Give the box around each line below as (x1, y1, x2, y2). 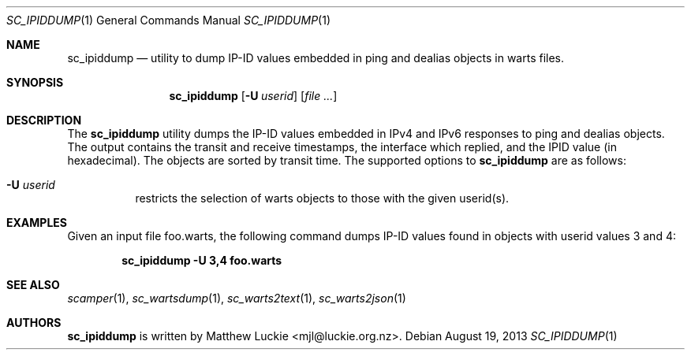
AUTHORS (6, 316, 62, 329)
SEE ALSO (6, 278, 60, 291)
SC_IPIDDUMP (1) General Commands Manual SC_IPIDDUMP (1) (6, 13, 331, 27)
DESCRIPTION (6, 113, 82, 127)
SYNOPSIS (6, 76, 64, 89)
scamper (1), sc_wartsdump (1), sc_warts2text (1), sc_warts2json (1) (67, 291, 406, 305)
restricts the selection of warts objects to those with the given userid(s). (135, 191, 510, 205)
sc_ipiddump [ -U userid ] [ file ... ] (169, 89, 338, 102)
